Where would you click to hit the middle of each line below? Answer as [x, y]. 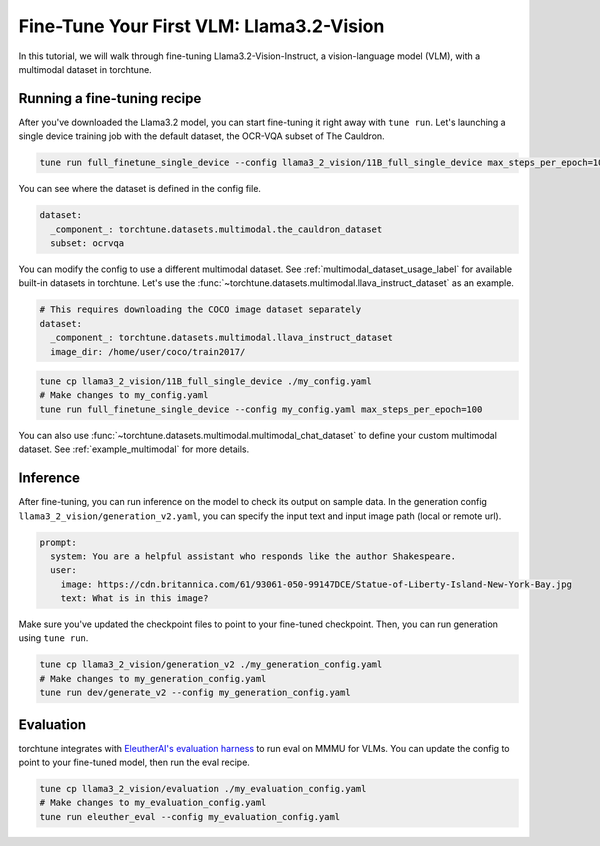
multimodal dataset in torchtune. [85, 69]
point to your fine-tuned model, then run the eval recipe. [134, 762]
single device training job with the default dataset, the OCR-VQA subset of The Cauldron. [201, 136]
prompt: [58, 542]
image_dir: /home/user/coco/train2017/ [148, 351]
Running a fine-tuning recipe [110, 98]
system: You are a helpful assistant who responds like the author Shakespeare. [253, 556]
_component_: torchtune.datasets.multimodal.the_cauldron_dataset [216, 229]
